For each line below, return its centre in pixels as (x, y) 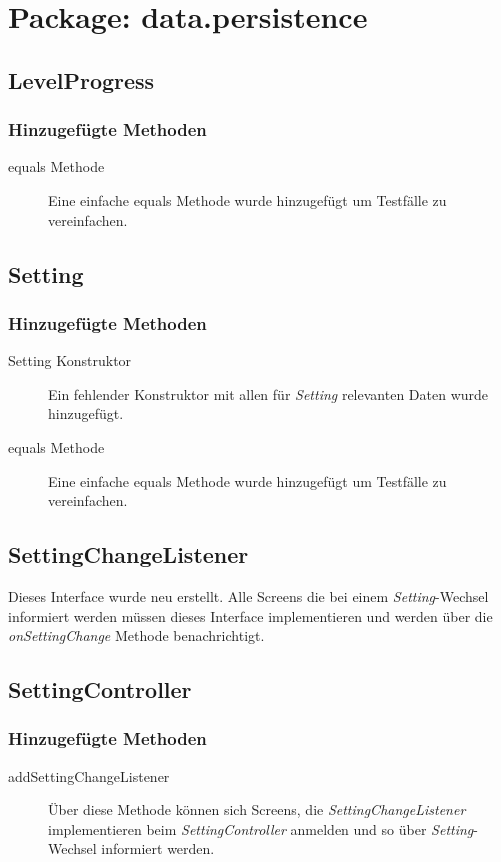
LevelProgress (81, 79)
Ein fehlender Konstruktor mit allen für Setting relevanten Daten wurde (268, 393)
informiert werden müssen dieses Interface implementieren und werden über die (250, 615)
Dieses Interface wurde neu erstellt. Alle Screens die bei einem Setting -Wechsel (248, 595)
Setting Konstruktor (70, 360)
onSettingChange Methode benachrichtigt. (136, 635)
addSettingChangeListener (89, 775)
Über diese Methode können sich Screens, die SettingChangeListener (257, 809)
